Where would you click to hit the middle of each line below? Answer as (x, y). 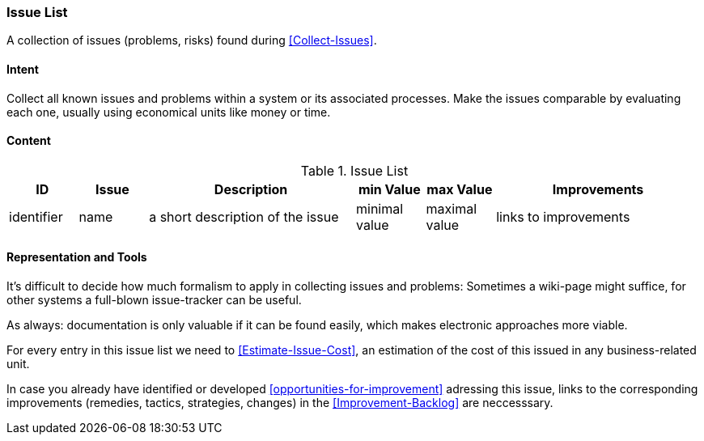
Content (29, 141)
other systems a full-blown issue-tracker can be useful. (154, 300)
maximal (452, 208)
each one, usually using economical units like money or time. (169, 112)
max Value (460, 189)
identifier (36, 216)
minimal (380, 208)
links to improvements (563, 216)
